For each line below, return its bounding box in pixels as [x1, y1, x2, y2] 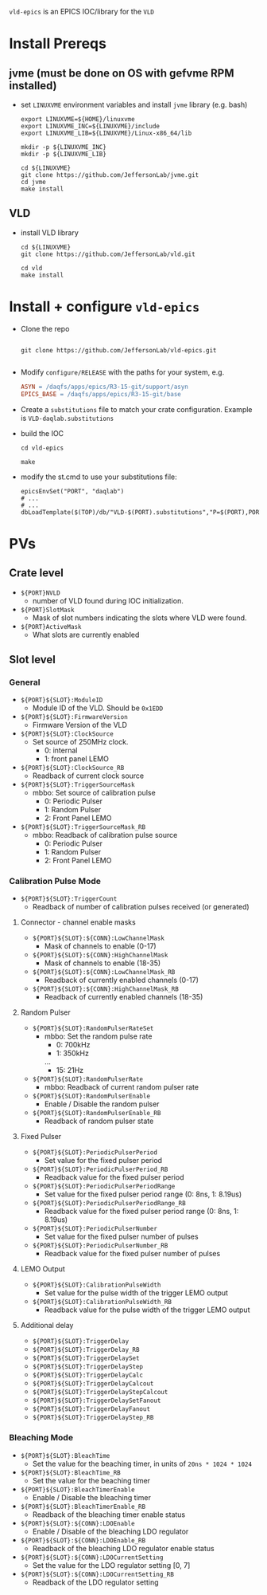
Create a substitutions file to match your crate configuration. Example [20, 404, 253, 414]
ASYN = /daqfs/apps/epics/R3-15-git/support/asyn [20, 383, 189, 391]
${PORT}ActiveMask [20, 623, 82, 631]
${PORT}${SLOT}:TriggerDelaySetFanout [32, 1397, 161, 1405]
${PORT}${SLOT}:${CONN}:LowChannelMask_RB [32, 968, 176, 976]
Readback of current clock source [32, 771, 145, 780]
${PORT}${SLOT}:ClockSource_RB [20, 764, 125, 772]
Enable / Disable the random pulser [44, 1099, 160, 1109]
